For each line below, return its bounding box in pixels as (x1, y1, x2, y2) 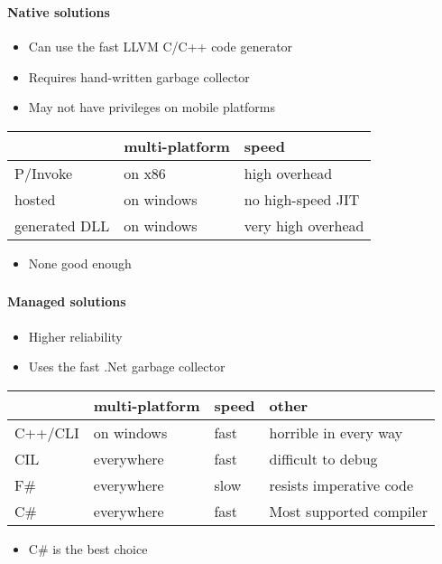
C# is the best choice (28, 539, 148, 558)
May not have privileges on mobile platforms (28, 98, 276, 117)
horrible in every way (269, 421, 403, 443)
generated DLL (14, 214, 110, 236)
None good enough (28, 253, 132, 272)
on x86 (124, 162, 166, 183)
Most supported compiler (269, 500, 428, 522)
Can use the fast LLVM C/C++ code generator (28, 37, 293, 56)
